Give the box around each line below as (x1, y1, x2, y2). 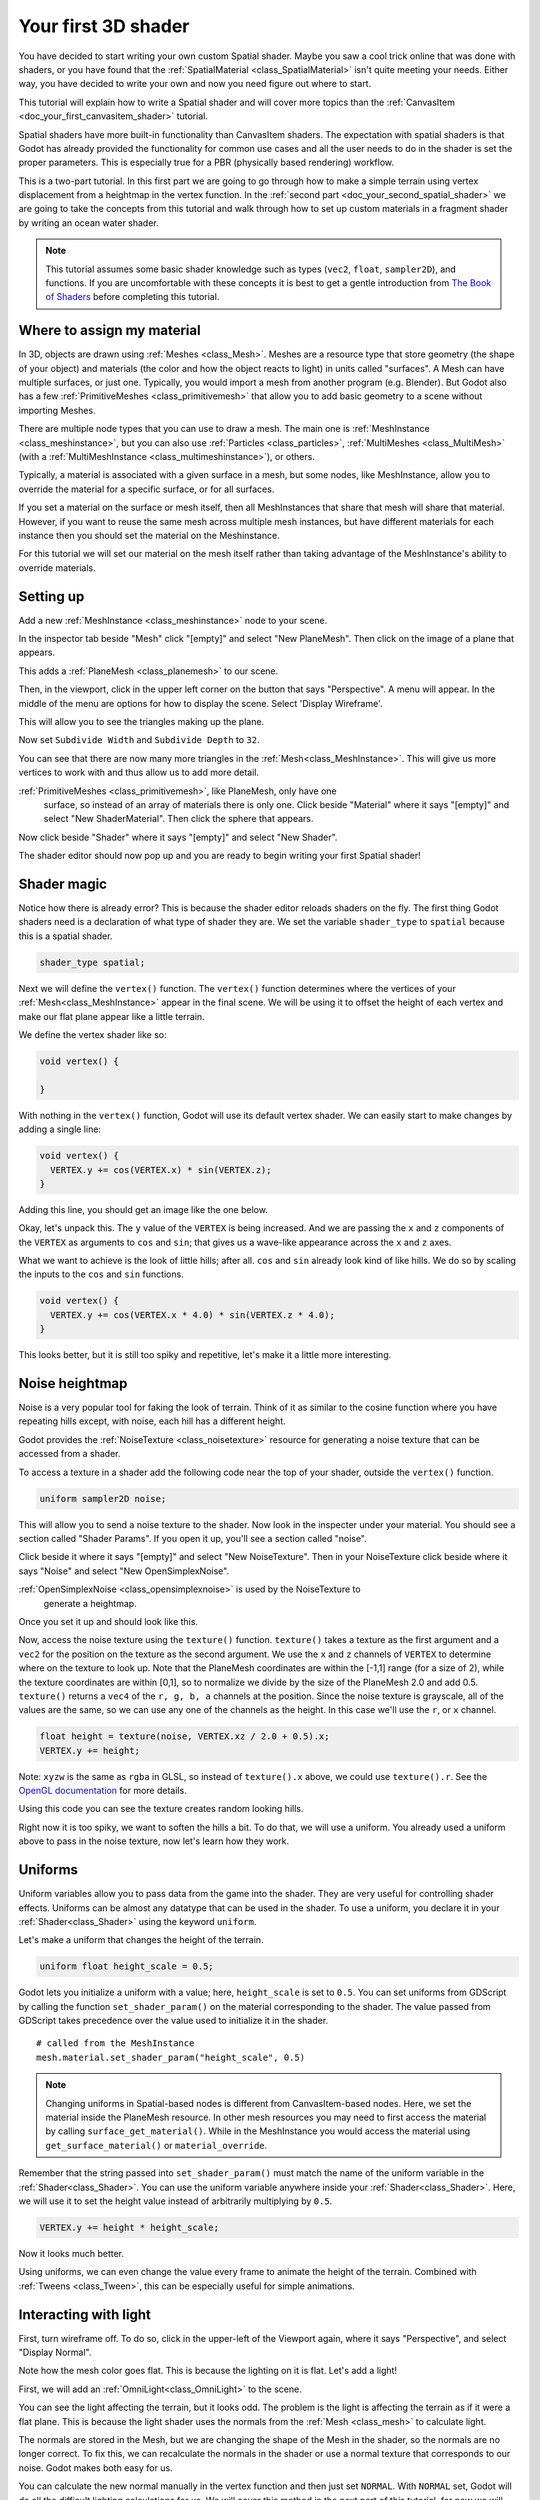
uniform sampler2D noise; (39, 1493, 167, 1504)
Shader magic (18, 875, 107, 892)
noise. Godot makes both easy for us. (18, 2461, 174, 2474)
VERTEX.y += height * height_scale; (39, 2221, 220, 2233)
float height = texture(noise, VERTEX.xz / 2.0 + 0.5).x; (39, 1731, 330, 1742)
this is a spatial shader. (18, 930, 113, 942)
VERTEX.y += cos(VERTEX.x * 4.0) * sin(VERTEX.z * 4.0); (50, 1309, 335, 1320)
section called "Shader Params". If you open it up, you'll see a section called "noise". (18, 1533, 367, 1545)
